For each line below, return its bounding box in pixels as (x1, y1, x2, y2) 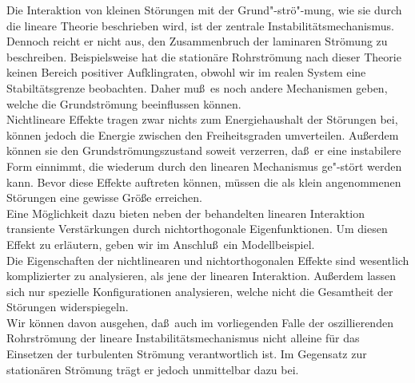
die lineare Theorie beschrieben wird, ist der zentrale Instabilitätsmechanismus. (6, 17, 394, 34)
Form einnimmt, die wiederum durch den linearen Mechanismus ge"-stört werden (6, 157, 402, 174)
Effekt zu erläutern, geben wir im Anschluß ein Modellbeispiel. (6, 235, 315, 252)
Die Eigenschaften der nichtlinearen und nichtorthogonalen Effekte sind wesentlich (6, 251, 409, 268)
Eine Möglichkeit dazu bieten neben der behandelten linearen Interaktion (6, 204, 365, 221)
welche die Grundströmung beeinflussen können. (6, 95, 241, 112)
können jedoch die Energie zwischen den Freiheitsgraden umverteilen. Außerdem (6, 126, 399, 143)
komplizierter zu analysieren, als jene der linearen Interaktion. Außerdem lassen (6, 267, 397, 284)
